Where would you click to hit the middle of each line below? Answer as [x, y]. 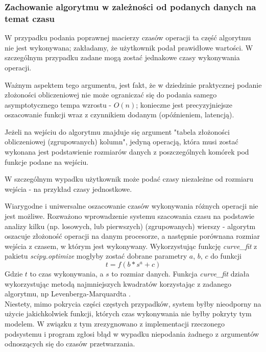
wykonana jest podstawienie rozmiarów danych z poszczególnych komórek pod [127, 152]
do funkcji [226, 256]
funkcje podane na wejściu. [47, 161]
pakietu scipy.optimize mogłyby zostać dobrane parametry [96, 256]
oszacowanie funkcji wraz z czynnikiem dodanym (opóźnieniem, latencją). [119, 115]
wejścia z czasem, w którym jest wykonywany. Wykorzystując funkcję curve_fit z [131, 246]
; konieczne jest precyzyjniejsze [184, 104]
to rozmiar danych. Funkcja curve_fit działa [180, 274]
